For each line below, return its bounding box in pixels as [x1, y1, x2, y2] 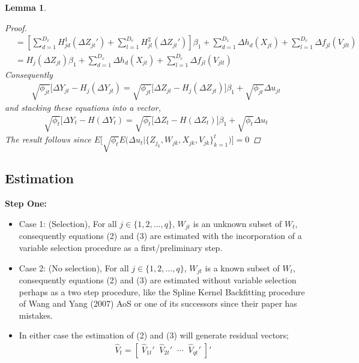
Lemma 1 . [5, 1, 47, 13]
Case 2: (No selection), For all [19, 261, 129, 274]
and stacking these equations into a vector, [5, 101, 161, 114]
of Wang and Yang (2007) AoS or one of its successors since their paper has [19, 297, 297, 310]
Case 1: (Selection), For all [19, 217, 117, 229]
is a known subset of [205, 261, 280, 274]
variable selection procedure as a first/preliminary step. [19, 241, 223, 253]
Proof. [5, 21, 27, 34]
